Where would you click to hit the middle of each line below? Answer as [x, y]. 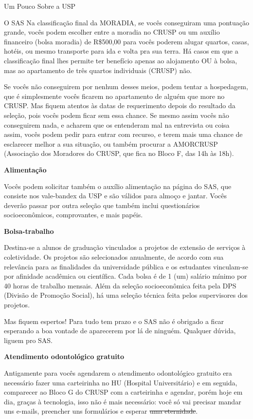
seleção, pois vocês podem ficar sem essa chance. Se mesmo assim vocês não [117, 115]
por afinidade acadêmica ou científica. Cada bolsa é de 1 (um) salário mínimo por [126, 276]
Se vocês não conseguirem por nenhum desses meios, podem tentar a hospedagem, [126, 86]
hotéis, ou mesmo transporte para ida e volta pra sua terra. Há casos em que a [121, 51]
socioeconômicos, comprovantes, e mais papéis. [73, 215]
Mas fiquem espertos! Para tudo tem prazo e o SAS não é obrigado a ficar [114, 321]
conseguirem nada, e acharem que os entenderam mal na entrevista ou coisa [117, 124]
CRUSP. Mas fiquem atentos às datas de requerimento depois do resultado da [120, 105]
